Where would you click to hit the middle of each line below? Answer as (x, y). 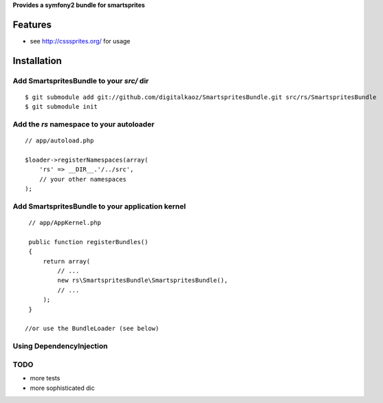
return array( (67, 261)
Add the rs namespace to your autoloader (84, 124)
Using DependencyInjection (60, 346)
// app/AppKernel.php (65, 223)
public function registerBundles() (88, 242)
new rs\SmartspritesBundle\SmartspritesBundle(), (143, 281)
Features (32, 24)
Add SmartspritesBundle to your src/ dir (81, 80)
